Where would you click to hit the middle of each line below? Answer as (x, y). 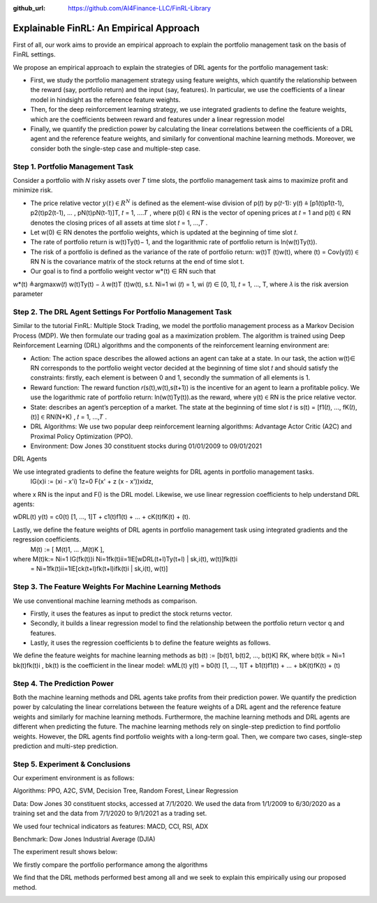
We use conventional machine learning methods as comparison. (105, 601)
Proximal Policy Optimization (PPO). (82, 436)
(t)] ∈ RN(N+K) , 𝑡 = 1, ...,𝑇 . (69, 417)
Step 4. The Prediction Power (64, 683)
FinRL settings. (34, 54)
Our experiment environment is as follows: (74, 778)
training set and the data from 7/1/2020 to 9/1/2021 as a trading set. (110, 814)
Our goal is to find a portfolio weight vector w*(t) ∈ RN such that (123, 271)
